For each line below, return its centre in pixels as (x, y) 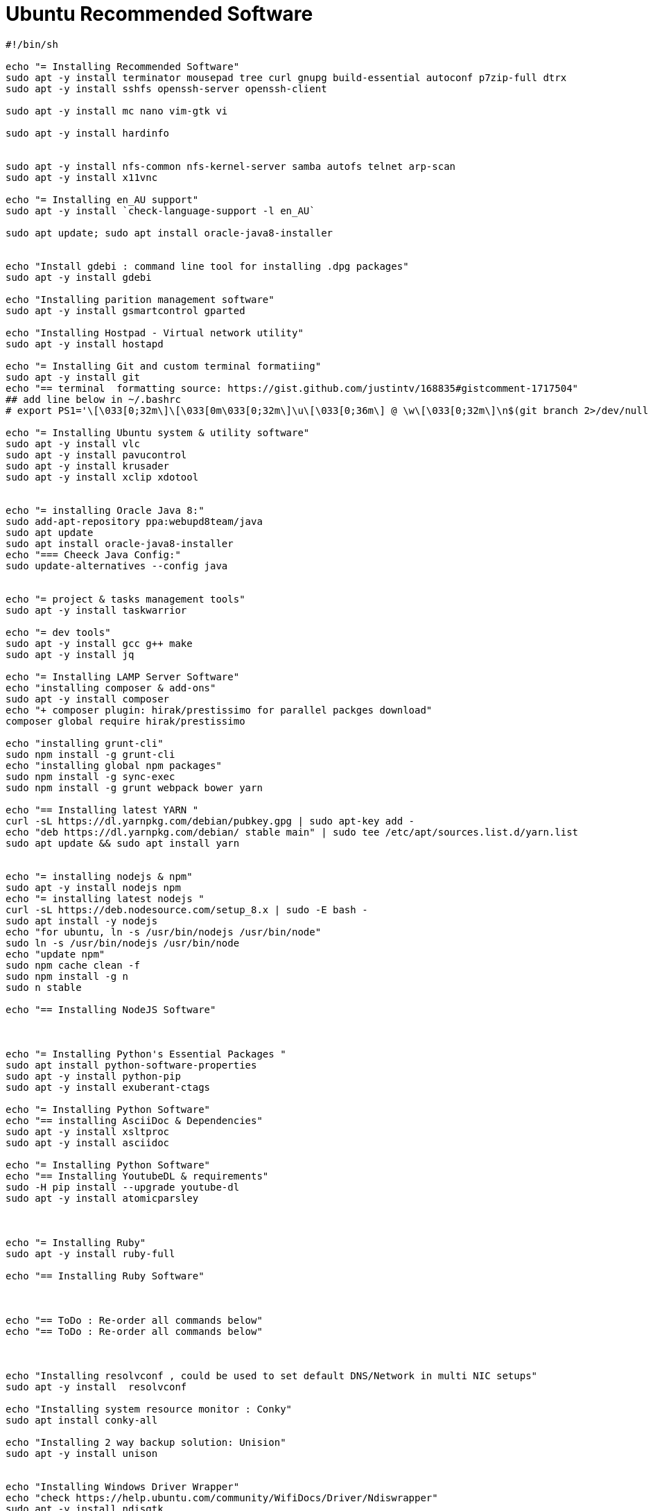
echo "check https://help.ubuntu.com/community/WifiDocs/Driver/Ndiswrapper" (222, 1497)
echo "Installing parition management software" (140, 299)
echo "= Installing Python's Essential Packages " (146, 1054)
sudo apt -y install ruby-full (90, 1253)
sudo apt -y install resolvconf (96, 1387)
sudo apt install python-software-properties (131, 1065)
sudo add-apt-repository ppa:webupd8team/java (134, 521)
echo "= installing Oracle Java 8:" (105, 510)
